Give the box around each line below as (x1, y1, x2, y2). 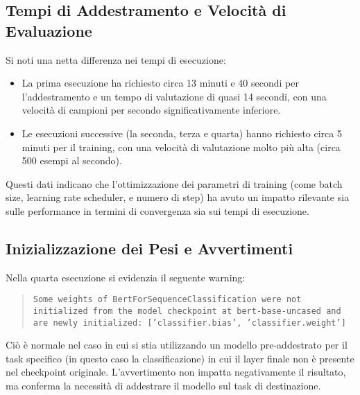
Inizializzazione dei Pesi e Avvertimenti (6, 237, 293, 258)
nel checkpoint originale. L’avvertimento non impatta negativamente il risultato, (6, 365, 346, 379)
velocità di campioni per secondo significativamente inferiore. (22, 103, 281, 117)
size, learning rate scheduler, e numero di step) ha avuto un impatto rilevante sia (6, 190, 350, 204)
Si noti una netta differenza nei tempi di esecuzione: (6, 52, 226, 67)
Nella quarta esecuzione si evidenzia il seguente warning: (6, 270, 246, 284)
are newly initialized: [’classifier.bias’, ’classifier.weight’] (33, 317, 346, 328)
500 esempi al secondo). (22, 153, 122, 168)
